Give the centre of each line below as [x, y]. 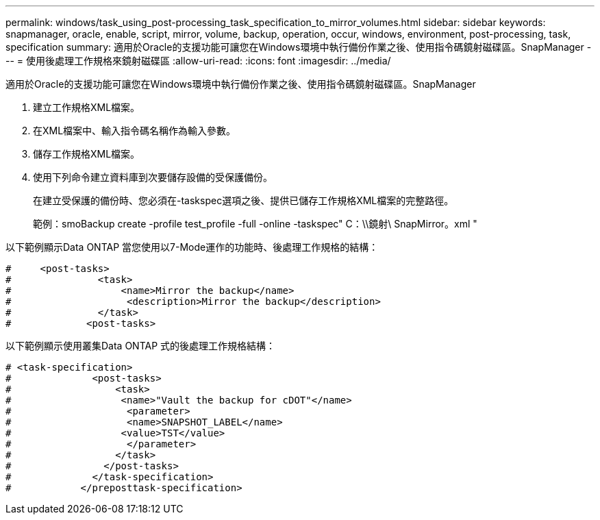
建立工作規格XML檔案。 [87, 107]
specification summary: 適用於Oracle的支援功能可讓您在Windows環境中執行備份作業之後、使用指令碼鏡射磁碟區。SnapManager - [299, 47]
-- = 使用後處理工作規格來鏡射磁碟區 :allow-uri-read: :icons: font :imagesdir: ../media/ [198, 61]
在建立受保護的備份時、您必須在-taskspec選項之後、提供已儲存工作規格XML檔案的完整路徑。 [243, 200]
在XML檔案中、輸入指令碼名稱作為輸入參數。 [135, 131]
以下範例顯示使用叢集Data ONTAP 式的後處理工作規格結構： [141, 346]
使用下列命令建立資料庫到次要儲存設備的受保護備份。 [153, 177]
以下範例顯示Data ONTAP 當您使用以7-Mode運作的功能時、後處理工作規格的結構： [192, 247]
